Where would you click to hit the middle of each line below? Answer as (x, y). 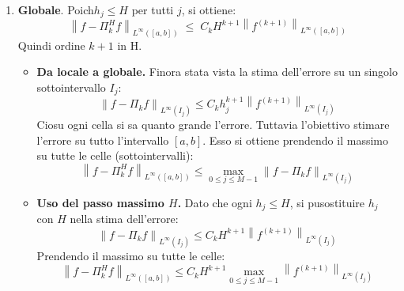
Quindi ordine (51, 45)
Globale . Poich (56, 9)
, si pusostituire (327, 202)
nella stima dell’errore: (124, 219)
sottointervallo (71, 87)
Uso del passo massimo (100, 202)
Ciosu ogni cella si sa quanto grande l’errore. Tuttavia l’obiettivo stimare (213, 125)
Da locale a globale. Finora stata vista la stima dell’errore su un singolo (217, 72)
